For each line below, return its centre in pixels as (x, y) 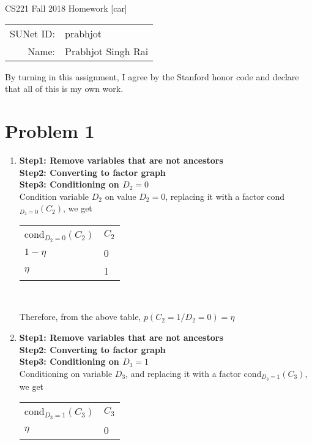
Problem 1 (50, 130)
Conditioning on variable (66, 373)
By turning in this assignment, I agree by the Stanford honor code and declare (152, 76)
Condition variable (54, 196)
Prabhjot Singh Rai (107, 51)
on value (121, 196)
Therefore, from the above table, (80, 317)
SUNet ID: (33, 33)
